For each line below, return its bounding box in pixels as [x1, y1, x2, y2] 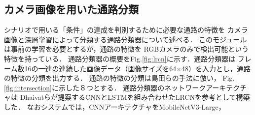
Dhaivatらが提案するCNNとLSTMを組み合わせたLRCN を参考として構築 [20, 92, 250, 102]
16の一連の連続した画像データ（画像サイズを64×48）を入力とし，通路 [24, 63, 251, 73]
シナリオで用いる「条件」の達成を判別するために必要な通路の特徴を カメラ [4, 25, 248, 35]
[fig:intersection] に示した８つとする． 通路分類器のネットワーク [4, 82, 206, 92]
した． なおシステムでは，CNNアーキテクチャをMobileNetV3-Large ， [4, 101, 225, 112]
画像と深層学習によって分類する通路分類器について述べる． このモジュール [4, 34, 247, 44]
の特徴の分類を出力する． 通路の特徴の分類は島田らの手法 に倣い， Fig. [4, 73, 235, 83]
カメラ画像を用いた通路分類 [4, 1, 139, 17]
